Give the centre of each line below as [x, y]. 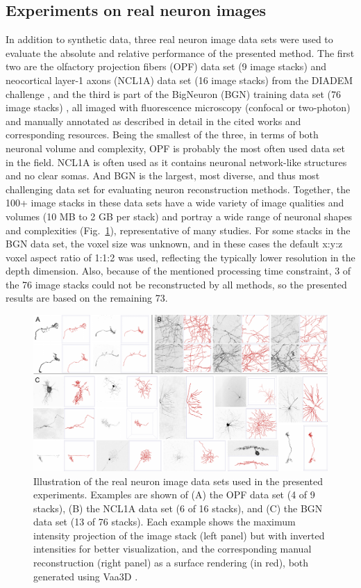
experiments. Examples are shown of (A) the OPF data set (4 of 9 [174, 495]
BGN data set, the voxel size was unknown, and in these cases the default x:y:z [174, 244]
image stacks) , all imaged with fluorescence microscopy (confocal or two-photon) [178, 107]
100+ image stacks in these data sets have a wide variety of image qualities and [175, 203]
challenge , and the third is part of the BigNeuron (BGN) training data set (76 [174, 93]
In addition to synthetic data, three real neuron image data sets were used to [169, 39]
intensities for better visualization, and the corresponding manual [173, 549]
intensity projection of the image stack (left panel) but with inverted [179, 535]
